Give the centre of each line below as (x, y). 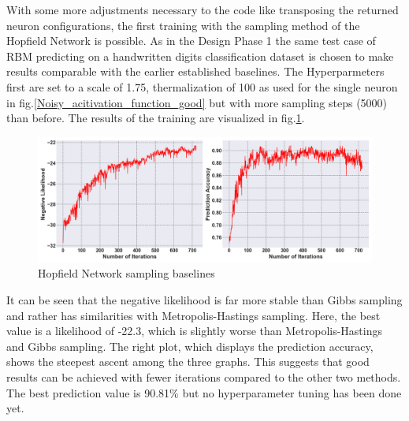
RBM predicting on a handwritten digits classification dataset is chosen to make (200, 56)
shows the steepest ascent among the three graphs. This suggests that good (188, 361)
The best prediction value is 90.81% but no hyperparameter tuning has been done (204, 392)
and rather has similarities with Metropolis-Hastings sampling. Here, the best (193, 315)
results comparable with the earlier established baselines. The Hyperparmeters (195, 71)
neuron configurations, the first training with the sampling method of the (183, 25)
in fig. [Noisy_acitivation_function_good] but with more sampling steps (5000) (197, 102)
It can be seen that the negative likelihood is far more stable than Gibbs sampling (204, 299)
